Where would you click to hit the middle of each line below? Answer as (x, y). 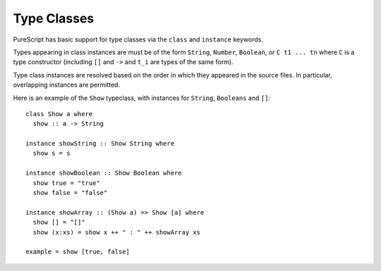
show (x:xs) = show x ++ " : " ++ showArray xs (117, 232)
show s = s (52, 153)
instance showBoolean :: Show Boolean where (104, 173)
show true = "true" (66, 183)
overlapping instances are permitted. (66, 85)
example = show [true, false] (78, 252)
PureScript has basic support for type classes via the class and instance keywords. (138, 39)
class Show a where (59, 114)
